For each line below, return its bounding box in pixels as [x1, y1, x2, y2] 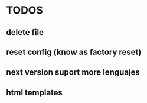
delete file [6, 27, 44, 37]
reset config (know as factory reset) [6, 47, 142, 57]
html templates [6, 87, 63, 98]
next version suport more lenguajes [6, 67, 140, 78]
